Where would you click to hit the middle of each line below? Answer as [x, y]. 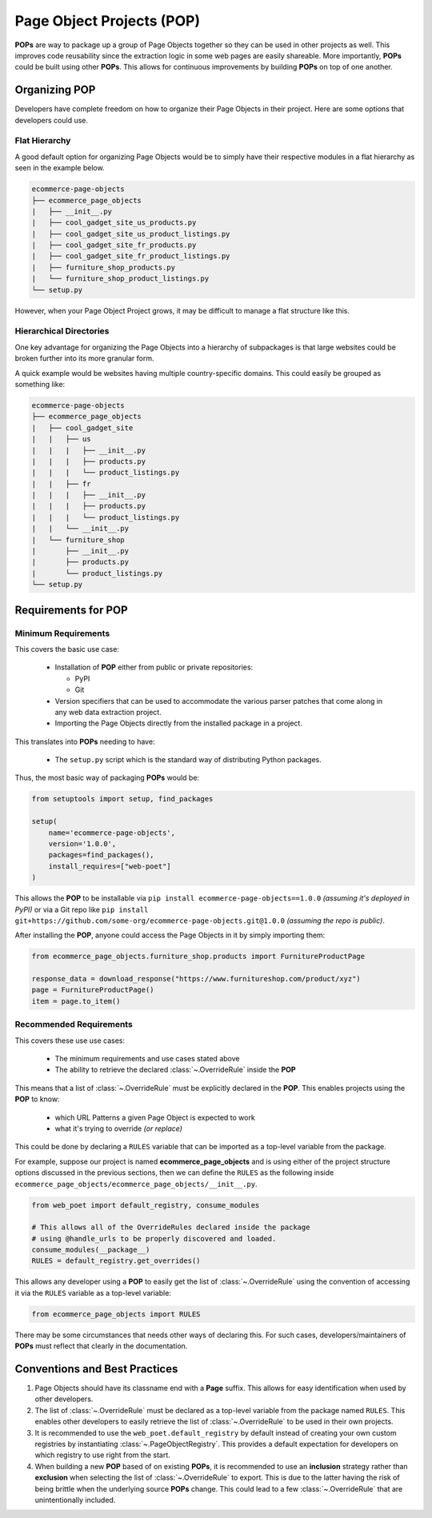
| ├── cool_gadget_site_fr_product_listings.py [131, 256]
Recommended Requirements [74, 1025]
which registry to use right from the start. [103, 1455]
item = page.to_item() [76, 1001]
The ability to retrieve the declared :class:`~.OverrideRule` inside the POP [175, 1070]
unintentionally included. [75, 1500]
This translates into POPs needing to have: [85, 741]
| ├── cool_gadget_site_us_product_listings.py [131, 234]
